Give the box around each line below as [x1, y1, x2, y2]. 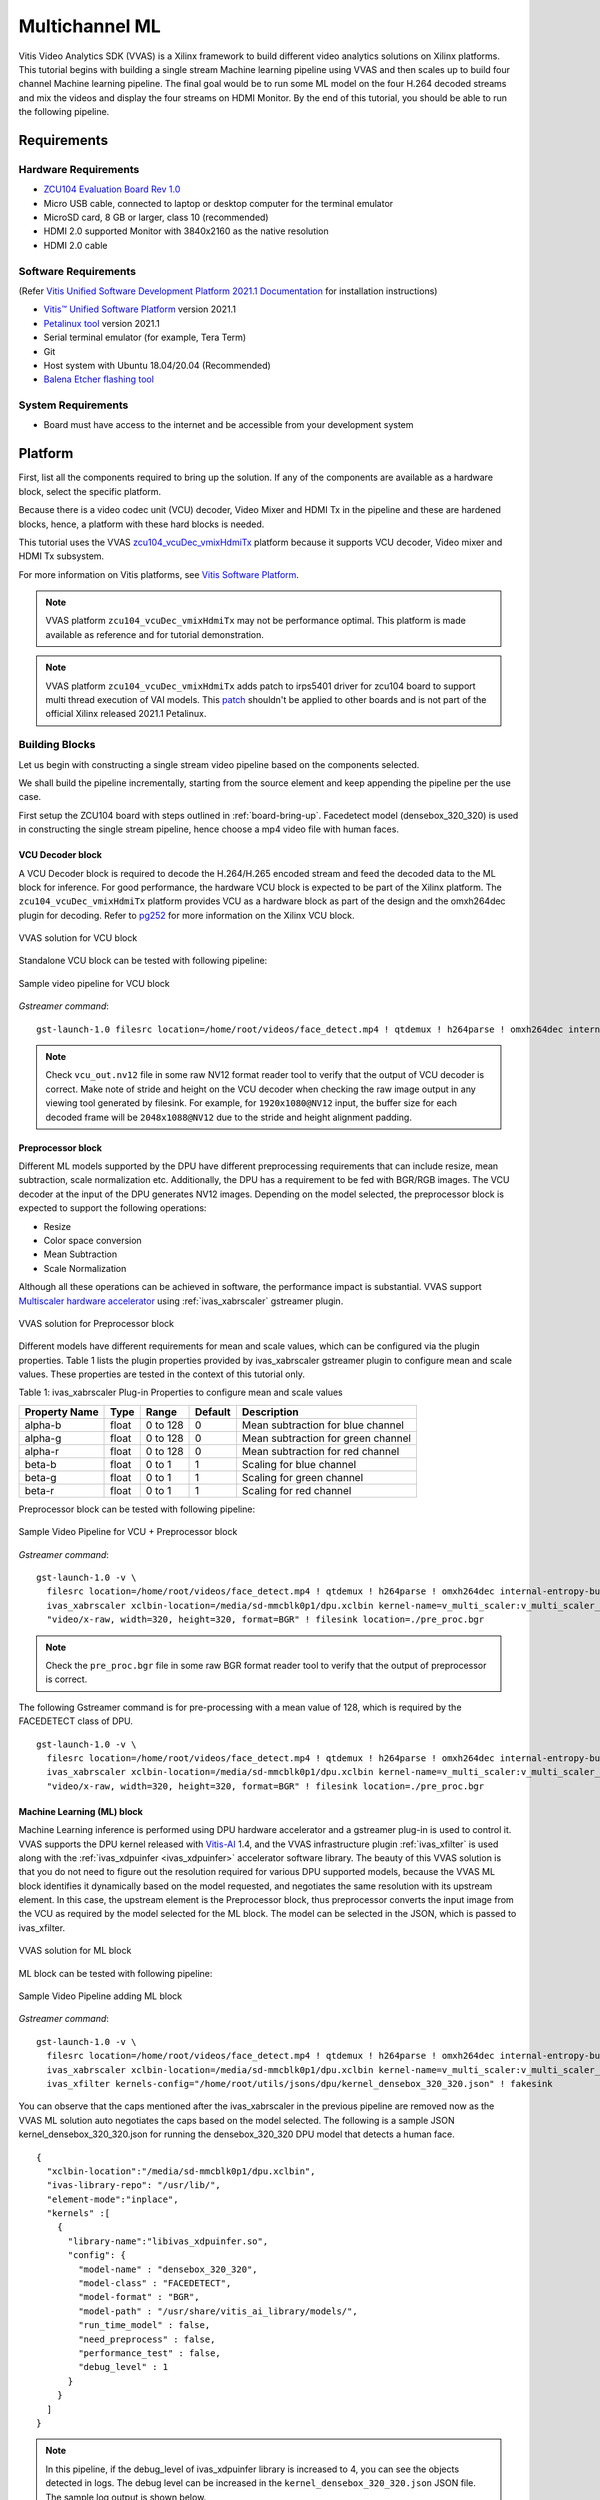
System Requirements [18, 398, 129, 412]
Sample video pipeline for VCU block [18, 977, 170, 989]
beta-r [24, 1483, 55, 1497]
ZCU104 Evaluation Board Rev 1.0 [43, 183, 181, 195]
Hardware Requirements [18, 162, 140, 176]
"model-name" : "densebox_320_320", [78, 2263, 259, 2275]
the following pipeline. [18, 106, 110, 118]
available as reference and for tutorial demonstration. [45, 628, 265, 640]
